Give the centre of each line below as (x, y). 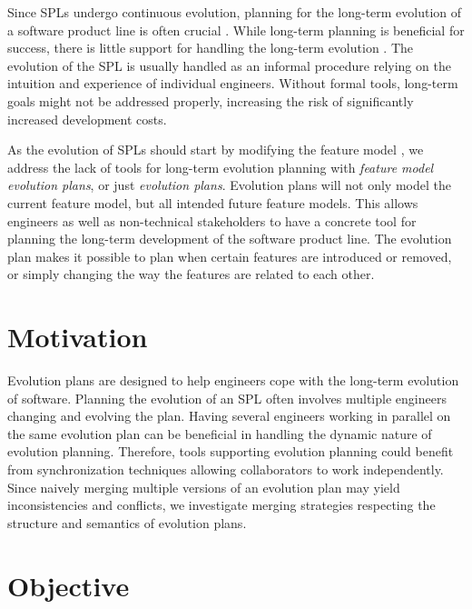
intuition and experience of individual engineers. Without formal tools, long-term (233, 83)
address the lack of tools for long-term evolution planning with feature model (221, 167)
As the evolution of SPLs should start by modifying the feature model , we (216, 150)
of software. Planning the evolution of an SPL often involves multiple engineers (227, 398)
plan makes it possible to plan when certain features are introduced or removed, (230, 256)
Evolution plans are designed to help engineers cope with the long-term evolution (233, 380)
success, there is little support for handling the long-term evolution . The (211, 48)
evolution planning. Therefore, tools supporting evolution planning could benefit (231, 451)
